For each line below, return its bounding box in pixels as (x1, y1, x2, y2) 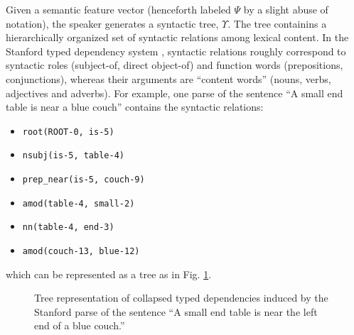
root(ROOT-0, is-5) (22, 126, 114, 137)
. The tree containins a (227, 16, 327, 31)
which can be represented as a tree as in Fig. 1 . (6, 266, 212, 281)
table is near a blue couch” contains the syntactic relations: (6, 99, 264, 114)
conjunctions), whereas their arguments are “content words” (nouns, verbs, (6, 71, 331, 86)
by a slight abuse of (243, 2, 328, 16)
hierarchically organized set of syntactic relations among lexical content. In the (6, 30, 349, 45)
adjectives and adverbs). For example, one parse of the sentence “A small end (6, 85, 343, 100)
